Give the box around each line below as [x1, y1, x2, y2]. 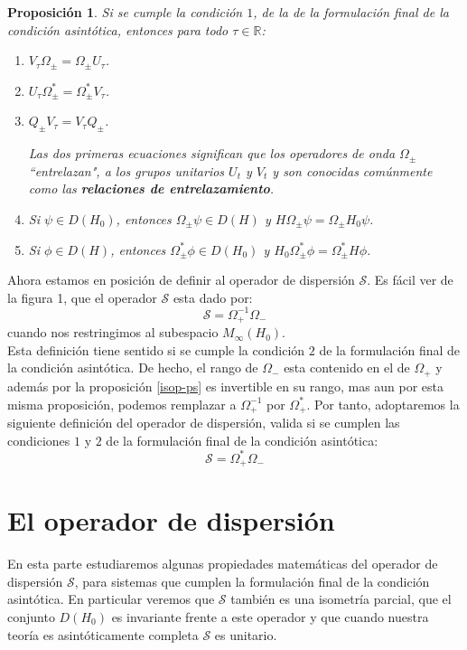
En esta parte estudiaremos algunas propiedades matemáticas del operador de [7, 554, 438, 573]
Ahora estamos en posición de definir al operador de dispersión [7, 270, 355, 289]
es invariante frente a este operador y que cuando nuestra [111, 608, 429, 626]
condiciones [7, 430, 70, 449]
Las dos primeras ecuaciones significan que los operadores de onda [28, 144, 396, 163]
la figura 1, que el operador [7, 287, 157, 306]
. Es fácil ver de [367, 270, 453, 289]
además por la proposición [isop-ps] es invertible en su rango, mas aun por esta [7, 376, 444, 395]
